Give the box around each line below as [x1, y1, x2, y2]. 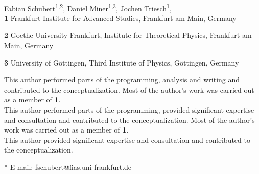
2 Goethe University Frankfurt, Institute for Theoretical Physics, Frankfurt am [4, 30, 252, 40]
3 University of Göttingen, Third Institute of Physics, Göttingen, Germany [4, 57, 239, 68]
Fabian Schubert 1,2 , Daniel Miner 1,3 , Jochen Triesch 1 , [4, 1, 172, 13]
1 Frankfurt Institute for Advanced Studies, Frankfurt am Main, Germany [4, 12, 237, 23]
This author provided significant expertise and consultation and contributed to [4, 134, 250, 145]
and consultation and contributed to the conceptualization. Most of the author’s [4, 114, 255, 125]
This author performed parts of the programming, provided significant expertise [4, 104, 254, 115]
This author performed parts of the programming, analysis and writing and [4, 74, 240, 85]
